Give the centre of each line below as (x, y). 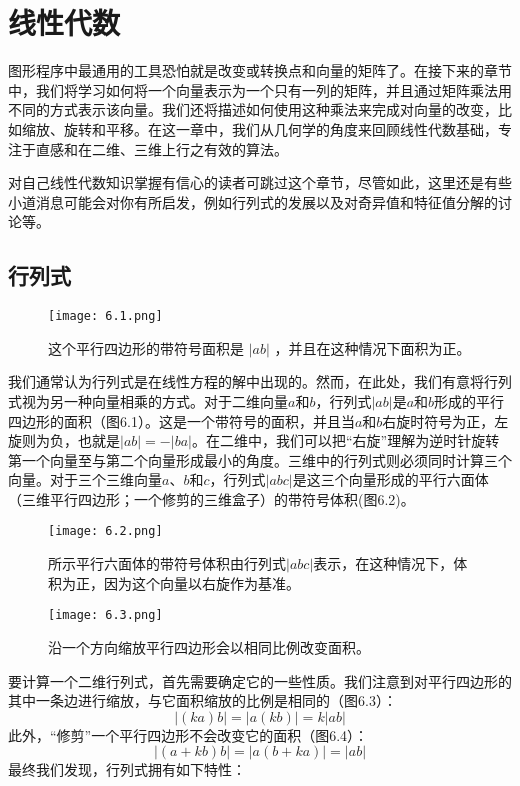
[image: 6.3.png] (105, 615)
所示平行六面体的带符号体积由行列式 (167, 563)
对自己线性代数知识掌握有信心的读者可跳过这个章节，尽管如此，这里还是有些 (260, 182)
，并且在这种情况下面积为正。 (372, 347)
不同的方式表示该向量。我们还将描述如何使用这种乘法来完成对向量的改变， (253, 109)
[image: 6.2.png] (105, 531)
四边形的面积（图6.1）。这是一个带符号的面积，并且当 (181, 420)
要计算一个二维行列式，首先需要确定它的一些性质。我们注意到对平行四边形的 (260, 680)
